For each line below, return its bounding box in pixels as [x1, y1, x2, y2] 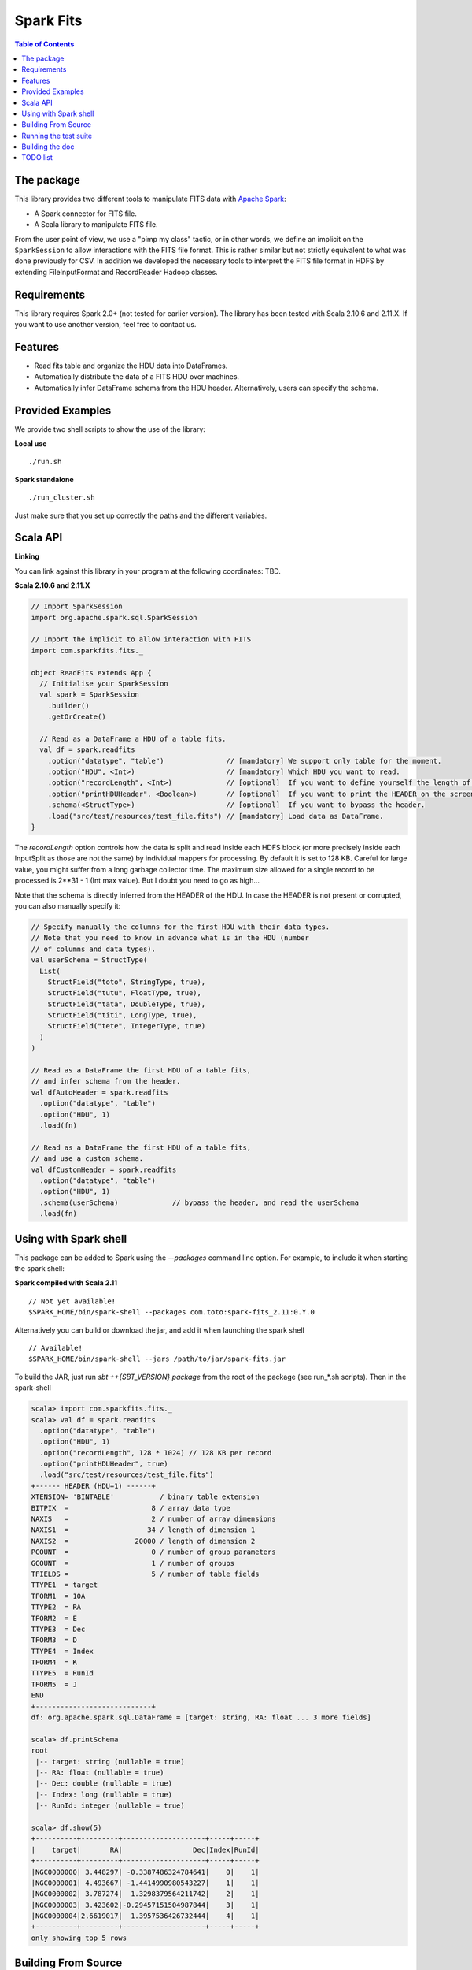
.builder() [47, 701, 90, 710]
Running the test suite [21, 131, 93, 140]
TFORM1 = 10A [31, 1592, 86, 1600]
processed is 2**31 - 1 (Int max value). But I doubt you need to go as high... [14, 875, 260, 886]
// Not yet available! [28, 1296, 116, 1306]
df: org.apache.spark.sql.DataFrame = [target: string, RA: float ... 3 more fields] [31, 1713, 371, 1722]
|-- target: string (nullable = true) [35, 1757, 185, 1766]
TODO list [21, 153, 53, 162]
